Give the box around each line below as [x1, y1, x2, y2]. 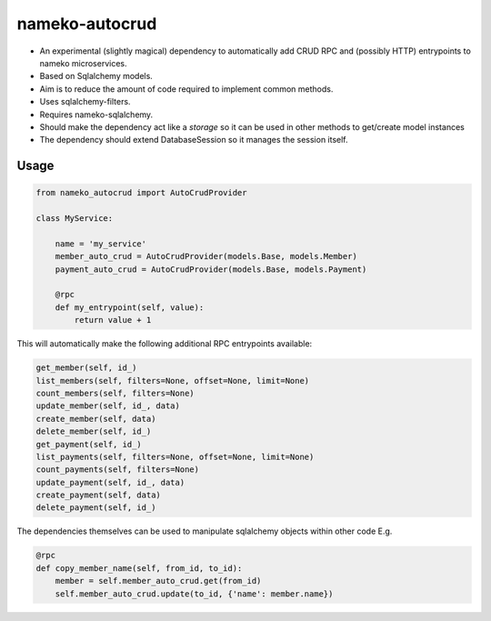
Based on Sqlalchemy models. [39, 71, 154, 82]
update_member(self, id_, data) [35, 401, 181, 411]
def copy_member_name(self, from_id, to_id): [35, 563, 243, 573]
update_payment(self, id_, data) [35, 477, 185, 487]
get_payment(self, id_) [35, 439, 143, 449]
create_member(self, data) [35, 414, 156, 424]
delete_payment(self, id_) [35, 503, 156, 513]
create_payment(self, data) [35, 490, 161, 500]
